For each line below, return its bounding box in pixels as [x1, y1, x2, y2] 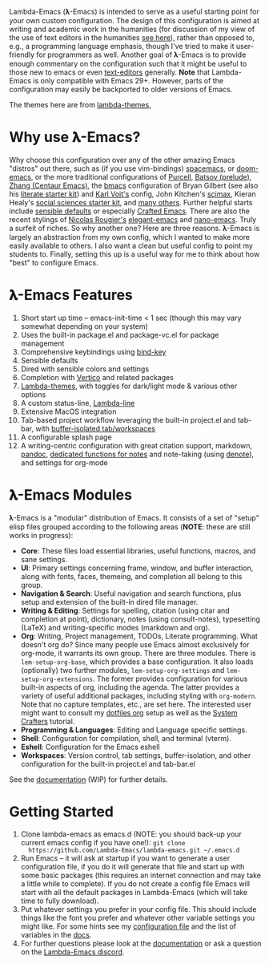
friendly [9, 50, 35, 59]
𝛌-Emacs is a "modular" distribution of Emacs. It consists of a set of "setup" [9, 512, 259, 522]
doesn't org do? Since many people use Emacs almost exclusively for [20, 639, 250, 649]
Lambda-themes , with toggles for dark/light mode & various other [20, 381, 238, 391]
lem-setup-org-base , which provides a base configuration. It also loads [20, 657, 254, 666]
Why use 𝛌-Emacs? [9, 128, 141, 147]
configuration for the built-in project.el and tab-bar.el [20, 759, 195, 768]
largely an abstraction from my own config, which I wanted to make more [9, 232, 251, 241]
